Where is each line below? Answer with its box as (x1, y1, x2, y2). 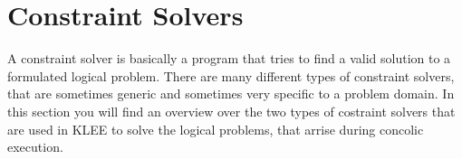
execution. (7, 137, 63, 156)
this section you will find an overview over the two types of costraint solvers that (7, 101, 456, 120)
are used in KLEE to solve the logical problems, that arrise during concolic (7, 119, 424, 138)
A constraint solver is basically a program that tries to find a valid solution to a (7, 49, 451, 68)
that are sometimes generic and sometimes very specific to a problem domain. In (7, 84, 455, 103)
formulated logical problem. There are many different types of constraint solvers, (7, 66, 455, 85)
